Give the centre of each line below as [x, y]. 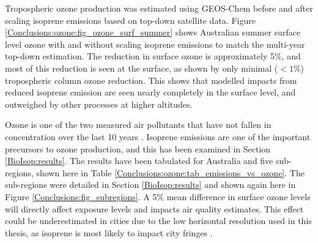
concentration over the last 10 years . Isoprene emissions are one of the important [158, 136]
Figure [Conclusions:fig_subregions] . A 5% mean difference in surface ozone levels [158, 196]
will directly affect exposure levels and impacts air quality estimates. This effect [154, 208]
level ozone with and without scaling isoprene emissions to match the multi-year [155, 44]
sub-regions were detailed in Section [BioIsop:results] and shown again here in [150, 185]
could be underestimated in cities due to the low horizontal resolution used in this [158, 221]
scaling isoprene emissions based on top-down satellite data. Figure [130, 20]
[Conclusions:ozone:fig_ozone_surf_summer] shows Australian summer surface [153, 32]
